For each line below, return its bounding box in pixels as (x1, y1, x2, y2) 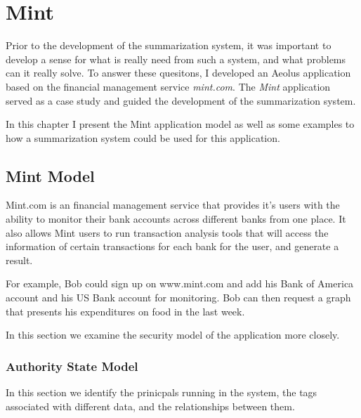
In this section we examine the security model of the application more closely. (6, 327, 340, 342)
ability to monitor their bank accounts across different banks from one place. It (6, 211, 346, 226)
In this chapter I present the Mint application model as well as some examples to (6, 117, 355, 131)
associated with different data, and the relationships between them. (6, 398, 295, 413)
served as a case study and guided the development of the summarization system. (6, 93, 356, 107)
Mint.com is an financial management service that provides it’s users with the (6, 197, 340, 212)
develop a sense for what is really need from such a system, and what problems (6, 51, 346, 66)
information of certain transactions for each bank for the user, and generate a (6, 239, 339, 254)
